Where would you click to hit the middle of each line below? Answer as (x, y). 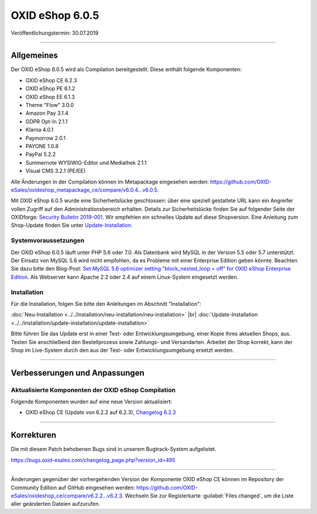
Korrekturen (33, 435)
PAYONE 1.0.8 (42, 146)
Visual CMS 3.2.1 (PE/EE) (55, 171)
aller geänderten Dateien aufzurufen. (55, 504)
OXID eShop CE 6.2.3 (51, 80)
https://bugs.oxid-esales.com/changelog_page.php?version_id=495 (93, 460)
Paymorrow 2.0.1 (45, 138)
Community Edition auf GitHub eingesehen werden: (73, 488)
